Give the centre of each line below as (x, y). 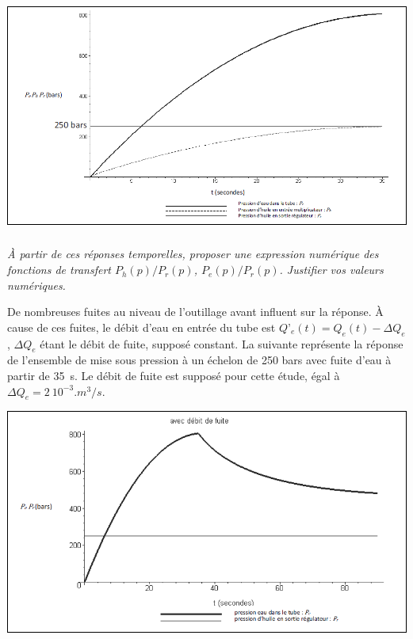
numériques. (36, 285)
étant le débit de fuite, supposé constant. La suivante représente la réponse (222, 343)
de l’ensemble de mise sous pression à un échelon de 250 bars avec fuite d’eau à (199, 360)
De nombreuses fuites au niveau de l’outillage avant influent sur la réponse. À (195, 312)
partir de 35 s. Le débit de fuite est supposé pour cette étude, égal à (174, 376)
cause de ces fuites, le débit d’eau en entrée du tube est (141, 327)
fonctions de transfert (59, 270)
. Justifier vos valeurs (331, 270)
